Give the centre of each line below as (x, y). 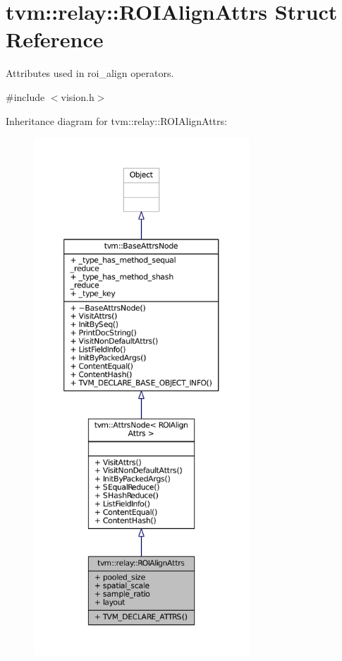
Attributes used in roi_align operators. (90, 73)
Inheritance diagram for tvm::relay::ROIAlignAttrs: (116, 120)
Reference (55, 39)
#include (25, 96)
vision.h (78, 96)
